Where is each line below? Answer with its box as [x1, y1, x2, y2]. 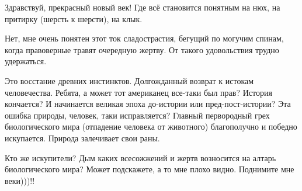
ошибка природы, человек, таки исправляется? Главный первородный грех [5, 109, 270, 121]
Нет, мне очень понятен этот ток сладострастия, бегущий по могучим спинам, [5, 32, 284, 44]
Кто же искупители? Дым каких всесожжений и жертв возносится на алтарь [5, 151, 276, 164]
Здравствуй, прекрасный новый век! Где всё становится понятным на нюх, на [5, 1, 280, 13]
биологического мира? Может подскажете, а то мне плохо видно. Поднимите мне [5, 163, 294, 175]
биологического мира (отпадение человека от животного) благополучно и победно [5, 120, 297, 133]
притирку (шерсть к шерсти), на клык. [5, 12, 143, 25]
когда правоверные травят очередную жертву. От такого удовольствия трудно [5, 43, 279, 55]
